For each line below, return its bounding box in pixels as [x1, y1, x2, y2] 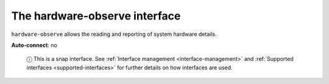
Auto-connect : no [11, 41, 57, 49]
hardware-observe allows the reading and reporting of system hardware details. [11, 30, 217, 38]
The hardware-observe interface [11, 9, 181, 23]
